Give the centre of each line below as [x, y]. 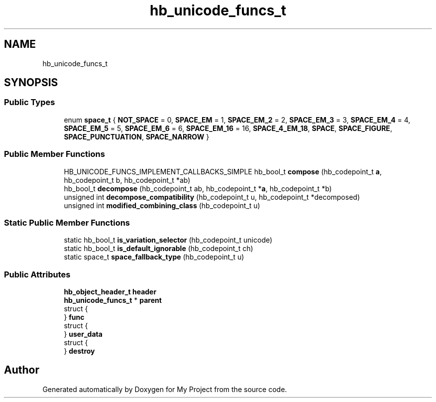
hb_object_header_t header [110, 292]
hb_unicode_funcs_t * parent [113, 300]
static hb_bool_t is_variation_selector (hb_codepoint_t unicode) [168, 240]
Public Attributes [37, 274]
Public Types [30, 102]
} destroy [79, 351]
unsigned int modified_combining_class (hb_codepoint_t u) [162, 205]
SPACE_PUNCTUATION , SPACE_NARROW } [137, 136]
